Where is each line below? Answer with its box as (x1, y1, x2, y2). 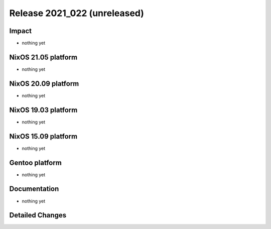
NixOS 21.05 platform (9, 53, 78, 61)
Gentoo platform (9, 158, 62, 167)
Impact (9, 27, 32, 35)
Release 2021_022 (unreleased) (9, 8, 144, 19)
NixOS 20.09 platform (9, 79, 79, 88)
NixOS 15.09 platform (9, 132, 78, 141)
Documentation (9, 185, 59, 193)
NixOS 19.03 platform (9, 105, 78, 114)
